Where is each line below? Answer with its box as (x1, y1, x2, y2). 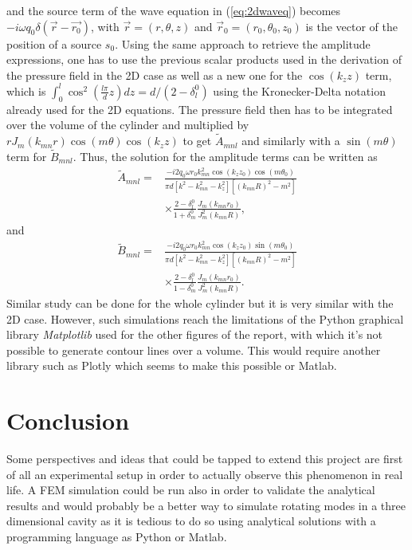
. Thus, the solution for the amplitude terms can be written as (73, 147, 378, 164)
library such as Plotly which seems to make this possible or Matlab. (6, 357, 337, 374)
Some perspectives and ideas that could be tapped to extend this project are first (6, 450, 403, 467)
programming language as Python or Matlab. (6, 528, 227, 544)
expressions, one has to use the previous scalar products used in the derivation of (6, 51, 402, 68)
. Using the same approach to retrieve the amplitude (115, 35, 371, 52)
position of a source (6, 35, 102, 52)
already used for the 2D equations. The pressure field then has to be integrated (6, 100, 393, 117)
